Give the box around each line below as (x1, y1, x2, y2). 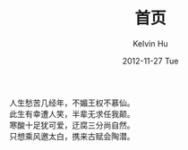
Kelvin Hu (132, 37, 168, 49)
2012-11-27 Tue (122, 55, 179, 66)
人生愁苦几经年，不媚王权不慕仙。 (9, 97, 135, 108)
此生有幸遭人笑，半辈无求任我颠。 (9, 108, 135, 119)
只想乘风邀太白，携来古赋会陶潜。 (9, 130, 135, 141)
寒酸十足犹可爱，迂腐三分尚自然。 (9, 120, 135, 130)
